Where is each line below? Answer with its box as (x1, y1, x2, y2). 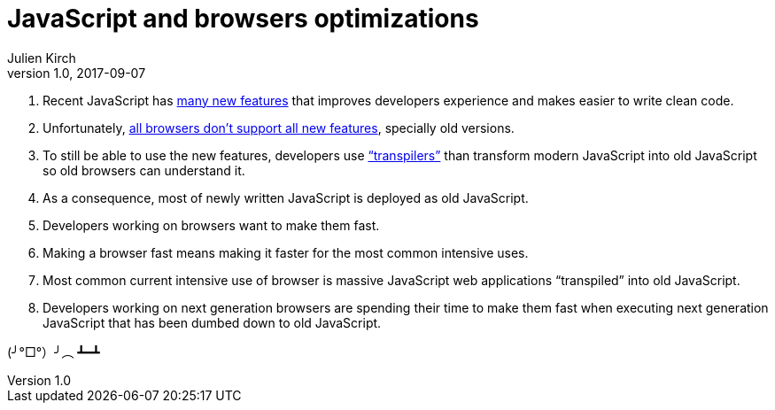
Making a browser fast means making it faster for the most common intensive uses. (43, 244, 529, 260)
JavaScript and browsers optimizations (7, 4, 479, 34)
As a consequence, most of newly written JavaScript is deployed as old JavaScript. (43, 190, 529, 205)
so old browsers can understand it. (43, 162, 245, 178)
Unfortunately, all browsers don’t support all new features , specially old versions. (43, 120, 515, 135)
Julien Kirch (7, 50, 76, 66)
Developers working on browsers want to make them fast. (43, 217, 380, 233)
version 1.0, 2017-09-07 (7, 65, 146, 81)
